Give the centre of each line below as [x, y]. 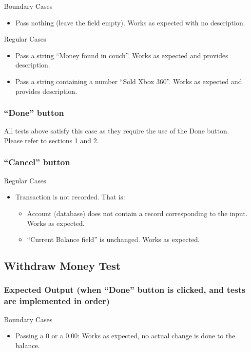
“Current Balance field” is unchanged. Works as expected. [114, 239]
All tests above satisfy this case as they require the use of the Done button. [116, 131]
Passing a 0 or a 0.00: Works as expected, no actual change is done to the [125, 336]
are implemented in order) [57, 301]
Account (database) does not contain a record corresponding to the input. [137, 213]
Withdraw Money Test [62, 266]
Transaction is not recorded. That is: [70, 197]
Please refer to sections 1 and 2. [51, 140]
